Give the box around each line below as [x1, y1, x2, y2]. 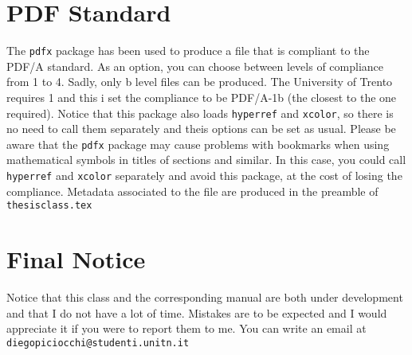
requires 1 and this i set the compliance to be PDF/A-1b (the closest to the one [6, 88, 397, 105]
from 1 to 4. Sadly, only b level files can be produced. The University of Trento [6, 73, 393, 90]
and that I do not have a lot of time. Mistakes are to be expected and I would [6, 304, 387, 321]
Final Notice [6, 243, 146, 275]
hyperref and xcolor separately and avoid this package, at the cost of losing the [6, 167, 402, 184]
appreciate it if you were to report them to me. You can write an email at [6, 320, 367, 337]
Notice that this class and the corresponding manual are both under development [6, 289, 403, 306]
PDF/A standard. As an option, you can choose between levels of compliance [6, 57, 384, 74]
